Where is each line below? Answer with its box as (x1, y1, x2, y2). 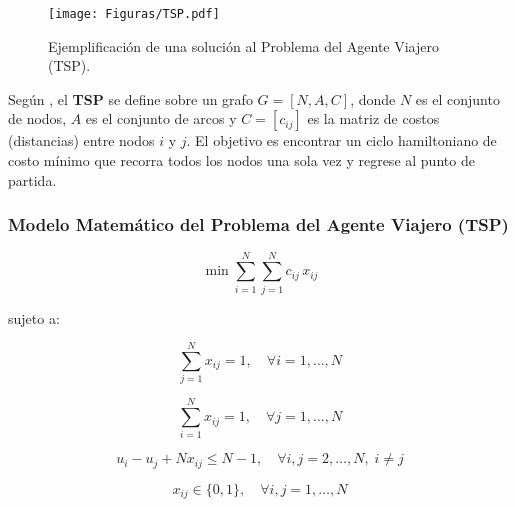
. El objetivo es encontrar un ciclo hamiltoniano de (186, 130, 497, 151)
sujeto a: (8, 307, 60, 328)
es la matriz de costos (307, 108, 440, 129)
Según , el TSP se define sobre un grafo (8, 88, 253, 109)
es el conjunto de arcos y (85, 108, 237, 129)
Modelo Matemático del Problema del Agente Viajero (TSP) (8, 212, 509, 237)
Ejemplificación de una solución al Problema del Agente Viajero (48, 35, 440, 56)
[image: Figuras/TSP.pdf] (48, 7, 220, 21)
